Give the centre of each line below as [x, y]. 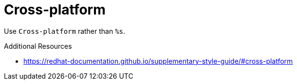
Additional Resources [38, 46]
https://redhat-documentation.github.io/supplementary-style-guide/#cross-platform [158, 61]
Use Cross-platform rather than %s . [65, 31]
